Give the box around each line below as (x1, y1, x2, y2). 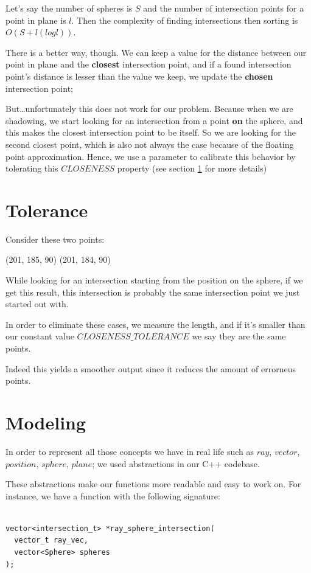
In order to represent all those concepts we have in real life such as (5, 445, 254, 457)
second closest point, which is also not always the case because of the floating (5, 137, 294, 150)
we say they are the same (192, 330, 286, 342)
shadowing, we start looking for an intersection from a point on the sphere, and (5, 114, 303, 127)
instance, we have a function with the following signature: (5, 489, 220, 502)
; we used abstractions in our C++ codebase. (92, 457, 260, 470)
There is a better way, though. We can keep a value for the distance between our (5, 46, 307, 58)
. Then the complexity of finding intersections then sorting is (71, 13, 298, 26)
